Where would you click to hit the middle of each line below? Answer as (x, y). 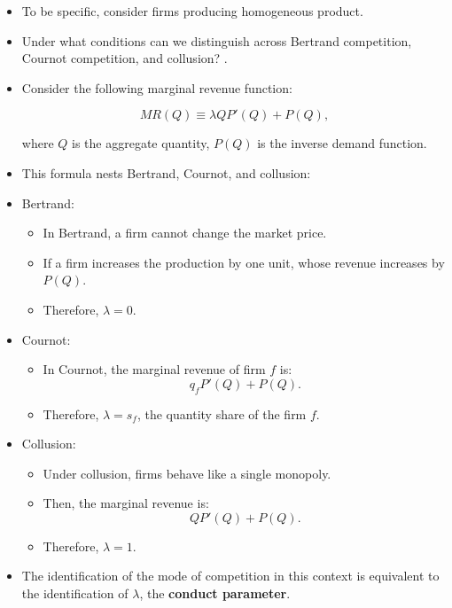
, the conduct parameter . (215, 593)
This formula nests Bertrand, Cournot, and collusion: (166, 172)
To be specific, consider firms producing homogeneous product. (192, 11)
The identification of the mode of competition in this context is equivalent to (230, 576)
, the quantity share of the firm (222, 413)
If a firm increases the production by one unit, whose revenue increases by (244, 262)
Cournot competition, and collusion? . (125, 58)
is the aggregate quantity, (141, 143)
